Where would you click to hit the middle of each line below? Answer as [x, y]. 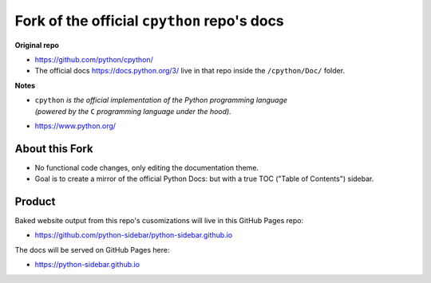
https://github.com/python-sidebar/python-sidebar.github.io [134, 235]
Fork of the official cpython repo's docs [150, 21]
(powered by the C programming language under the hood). [133, 111]
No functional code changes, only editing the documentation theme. [147, 167]
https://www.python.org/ [75, 126]
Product [35, 202]
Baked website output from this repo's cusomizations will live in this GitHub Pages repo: [159, 221]
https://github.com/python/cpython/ [94, 59]
